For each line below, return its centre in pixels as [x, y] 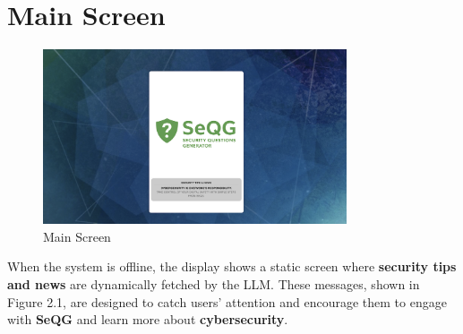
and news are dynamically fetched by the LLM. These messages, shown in [214, 284]
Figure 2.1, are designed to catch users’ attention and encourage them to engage [227, 301]
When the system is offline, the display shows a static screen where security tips [232, 266]
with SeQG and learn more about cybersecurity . [148, 319]
